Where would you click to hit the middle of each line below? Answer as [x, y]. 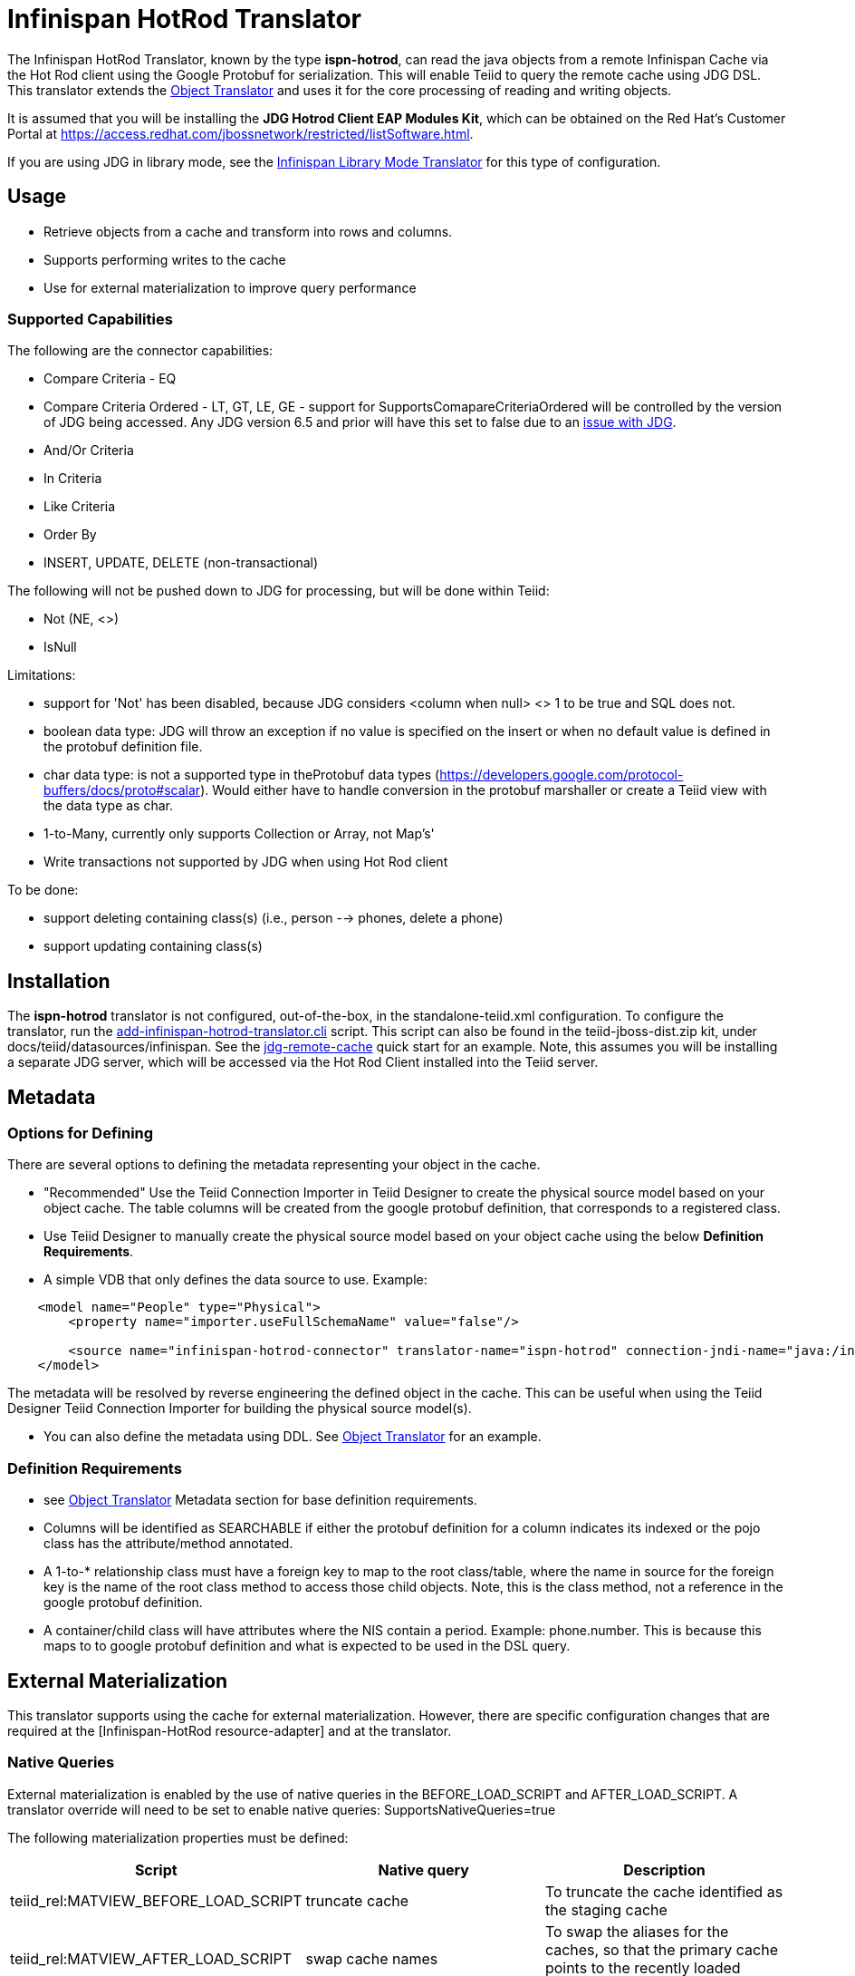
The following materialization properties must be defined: [178, 1837]
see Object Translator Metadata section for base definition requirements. [260, 1500]
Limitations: [42, 675]
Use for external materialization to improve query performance [230, 287]
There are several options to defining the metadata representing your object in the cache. [274, 1165]
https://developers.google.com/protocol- [562, 775]
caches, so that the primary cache [661, 1949]
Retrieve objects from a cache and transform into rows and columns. [248, 231]
